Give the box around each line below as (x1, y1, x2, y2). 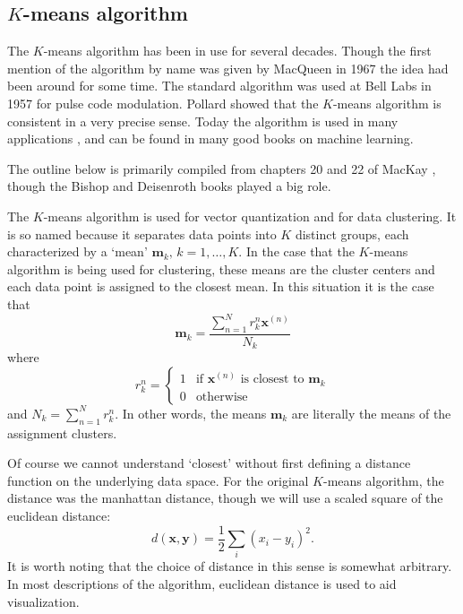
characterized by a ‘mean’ (7, 242, 148, 261)
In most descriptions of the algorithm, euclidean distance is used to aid (7, 575, 397, 593)
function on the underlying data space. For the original (7, 471, 309, 489)
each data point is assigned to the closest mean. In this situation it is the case (7, 277, 434, 296)
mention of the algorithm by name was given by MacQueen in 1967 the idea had (7, 58, 449, 77)
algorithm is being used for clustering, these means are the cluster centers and (7, 259, 435, 278)
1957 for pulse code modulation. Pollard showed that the (7, 93, 319, 112)
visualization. (7, 592, 80, 610)
